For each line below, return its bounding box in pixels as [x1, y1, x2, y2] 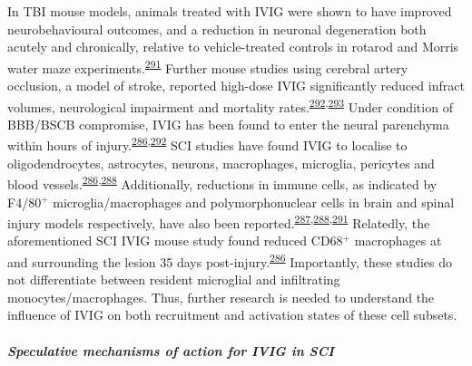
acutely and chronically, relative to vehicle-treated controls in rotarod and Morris [7, 37, 459, 56]
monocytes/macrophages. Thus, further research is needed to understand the [7, 287, 435, 306]
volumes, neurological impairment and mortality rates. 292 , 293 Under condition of [7, 94, 453, 116]
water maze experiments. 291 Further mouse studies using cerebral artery [7, 55, 408, 77]
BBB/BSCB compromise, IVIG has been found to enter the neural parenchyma [7, 114, 449, 133]
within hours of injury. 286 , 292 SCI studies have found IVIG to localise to [7, 133, 408, 155]
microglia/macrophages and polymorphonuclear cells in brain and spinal [53, 192, 455, 211]
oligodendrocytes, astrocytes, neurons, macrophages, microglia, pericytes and [7, 153, 435, 172]
